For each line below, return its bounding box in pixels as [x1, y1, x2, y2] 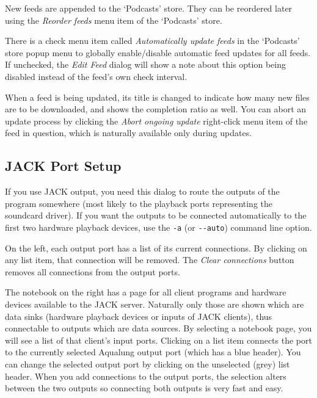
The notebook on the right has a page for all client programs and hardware [5, 286, 286, 298]
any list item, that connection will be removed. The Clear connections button [5, 253, 294, 266]
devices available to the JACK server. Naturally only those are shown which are [5, 297, 304, 310]
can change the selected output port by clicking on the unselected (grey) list [5, 357, 290, 370]
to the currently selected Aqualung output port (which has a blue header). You [5, 346, 301, 358]
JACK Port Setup [5, 156, 122, 175]
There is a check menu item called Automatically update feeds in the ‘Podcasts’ [5, 34, 300, 47]
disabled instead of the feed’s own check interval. [5, 70, 188, 82]
